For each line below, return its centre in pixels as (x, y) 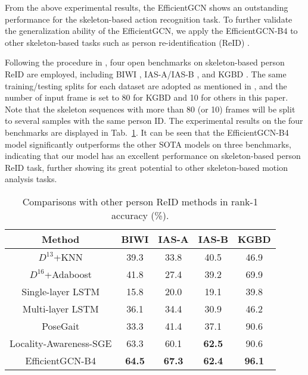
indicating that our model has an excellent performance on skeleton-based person (153, 156)
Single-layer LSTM (61, 291)
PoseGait (61, 326)
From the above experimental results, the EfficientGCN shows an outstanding (147, 7)
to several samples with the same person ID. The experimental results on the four (154, 121)
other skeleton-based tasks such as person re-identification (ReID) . (127, 42)
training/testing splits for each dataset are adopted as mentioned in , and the (146, 85)
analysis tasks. (31, 179)
